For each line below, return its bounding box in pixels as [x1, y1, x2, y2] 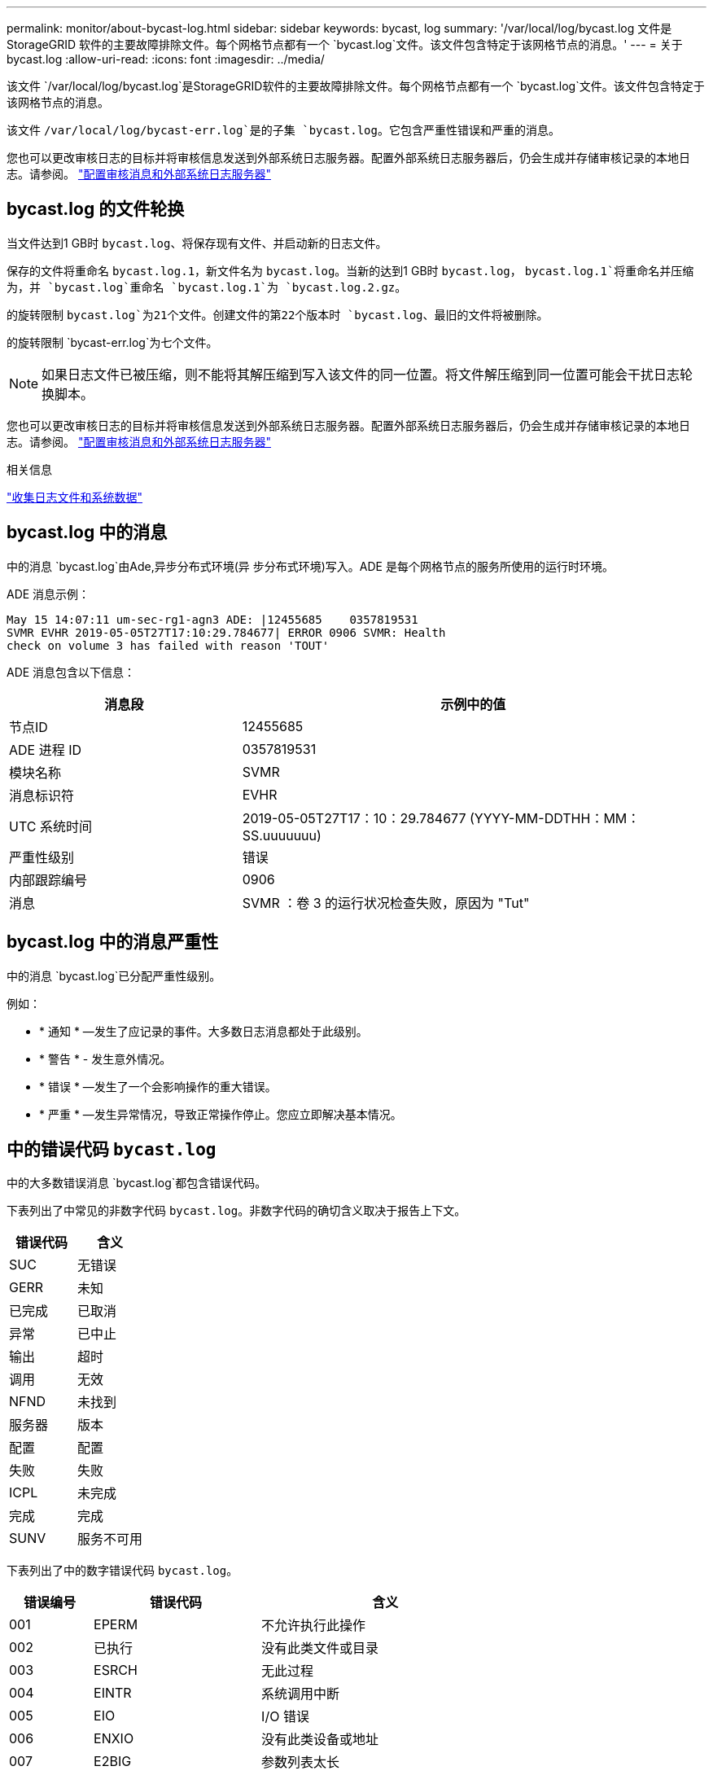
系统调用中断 [261, 1685, 340, 1703]
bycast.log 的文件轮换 [7, 199, 185, 220]
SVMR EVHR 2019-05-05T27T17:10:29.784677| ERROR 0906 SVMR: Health [7, 625, 446, 639]
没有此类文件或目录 [261, 1640, 379, 1657]
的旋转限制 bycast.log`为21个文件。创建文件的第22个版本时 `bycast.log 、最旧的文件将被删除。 [7, 307, 549, 322]
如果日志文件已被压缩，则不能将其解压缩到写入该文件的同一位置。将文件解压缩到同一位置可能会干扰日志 [42, 366, 680, 383]
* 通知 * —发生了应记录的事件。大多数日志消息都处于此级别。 [39, 1023, 368, 1038]
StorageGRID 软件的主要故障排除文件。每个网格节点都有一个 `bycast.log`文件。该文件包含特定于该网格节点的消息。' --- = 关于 [7, 37, 683, 51]
